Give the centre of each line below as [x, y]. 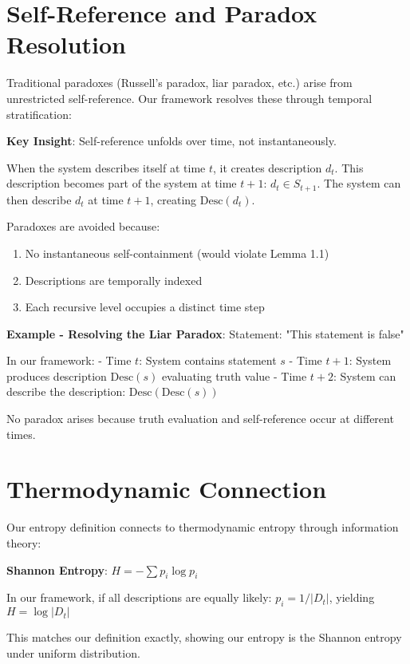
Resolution [66, 44]
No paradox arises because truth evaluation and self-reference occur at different [200, 419]
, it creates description [268, 167]
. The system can [359, 183]
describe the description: [66, 391]
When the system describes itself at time [106, 167]
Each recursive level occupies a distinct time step [145, 307]
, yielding [352, 597]
